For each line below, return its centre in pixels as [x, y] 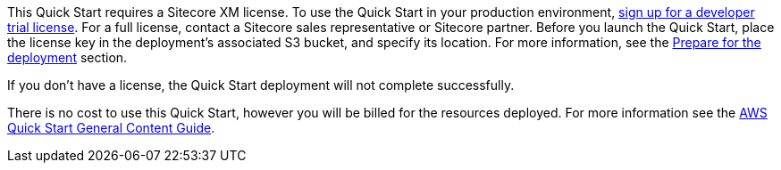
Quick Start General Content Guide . [111, 128]
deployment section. [67, 57]
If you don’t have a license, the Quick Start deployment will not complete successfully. [261, 85]
